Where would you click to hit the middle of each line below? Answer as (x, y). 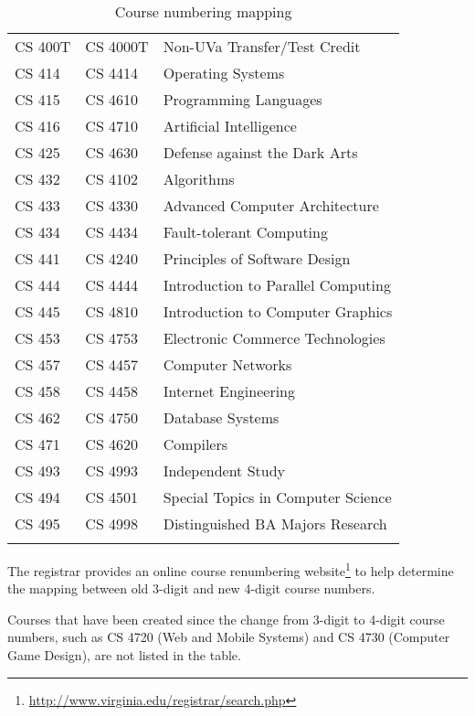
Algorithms (199, 179)
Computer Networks (227, 364)
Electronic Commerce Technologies (274, 338)
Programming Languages (243, 99)
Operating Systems (224, 73)
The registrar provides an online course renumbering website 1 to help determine (231, 569)
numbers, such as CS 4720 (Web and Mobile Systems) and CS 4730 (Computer (229, 637)
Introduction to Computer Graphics (278, 311)
